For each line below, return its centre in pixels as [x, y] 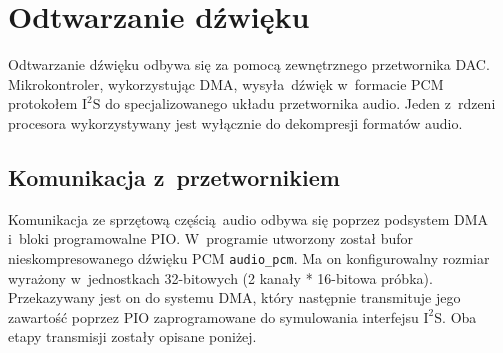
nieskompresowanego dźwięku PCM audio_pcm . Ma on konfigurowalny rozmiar [249, 257]
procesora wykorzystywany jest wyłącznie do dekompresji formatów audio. [235, 122]
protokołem [43, 103]
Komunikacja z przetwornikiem [174, 176]
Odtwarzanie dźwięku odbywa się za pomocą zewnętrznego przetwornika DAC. [249, 64]
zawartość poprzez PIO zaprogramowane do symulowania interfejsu [213, 316]
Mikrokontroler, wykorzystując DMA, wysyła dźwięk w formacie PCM [226, 83]
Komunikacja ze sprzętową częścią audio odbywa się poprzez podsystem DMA [248, 218]
